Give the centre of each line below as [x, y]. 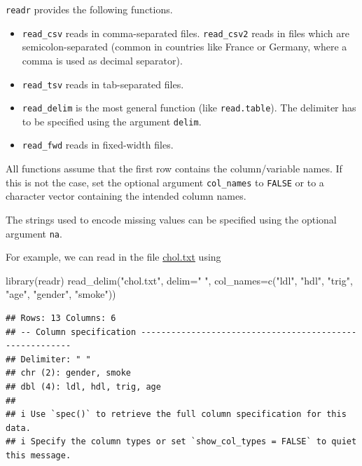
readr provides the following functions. [89, 9]
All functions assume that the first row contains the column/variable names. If [174, 169]
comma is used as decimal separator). [102, 60]
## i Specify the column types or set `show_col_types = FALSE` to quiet [181, 442]
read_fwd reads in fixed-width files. [98, 145]
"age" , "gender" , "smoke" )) [61, 294]
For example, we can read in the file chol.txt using [113, 257]
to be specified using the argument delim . [112, 121]
